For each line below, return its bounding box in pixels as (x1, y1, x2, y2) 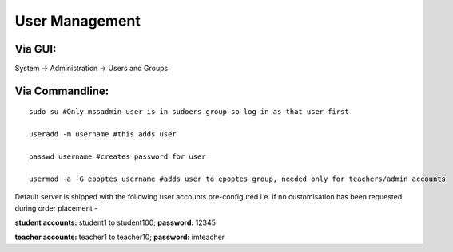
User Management (14, 12, 141, 30)
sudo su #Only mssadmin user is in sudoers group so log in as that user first (29, 108, 349, 116)
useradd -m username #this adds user (29, 130, 177, 139)
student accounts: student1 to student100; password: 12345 (14, 218, 216, 227)
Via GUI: (14, 42, 57, 56)
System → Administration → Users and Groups (14, 64, 169, 73)
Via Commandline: (14, 84, 109, 97)
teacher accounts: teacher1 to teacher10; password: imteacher (14, 232, 225, 242)
